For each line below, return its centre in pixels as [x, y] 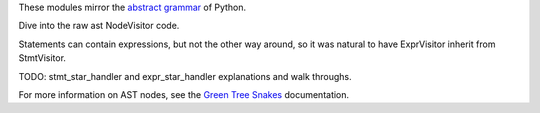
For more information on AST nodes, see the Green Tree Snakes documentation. [184, 94]
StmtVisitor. [42, 58]
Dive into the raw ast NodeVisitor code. [99, 26]
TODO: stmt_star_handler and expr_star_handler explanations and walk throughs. [185, 76]
